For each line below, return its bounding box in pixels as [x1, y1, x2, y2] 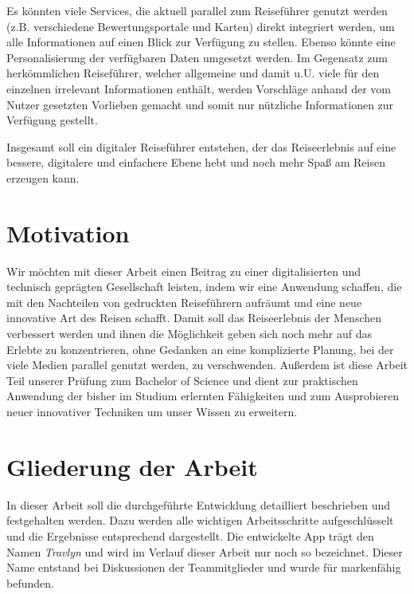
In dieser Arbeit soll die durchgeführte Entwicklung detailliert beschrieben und [6, 496, 391, 513]
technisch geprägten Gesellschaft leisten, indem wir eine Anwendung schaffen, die [6, 278, 402, 295]
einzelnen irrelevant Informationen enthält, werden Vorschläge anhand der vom [6, 80, 391, 96]
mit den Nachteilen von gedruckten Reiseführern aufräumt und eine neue [6, 293, 362, 310]
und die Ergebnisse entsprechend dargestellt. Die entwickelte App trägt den [6, 527, 374, 544]
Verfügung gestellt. [6, 112, 98, 128]
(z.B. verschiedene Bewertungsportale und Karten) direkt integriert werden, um [6, 18, 395, 34]
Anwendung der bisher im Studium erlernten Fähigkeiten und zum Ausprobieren [6, 387, 400, 404]
